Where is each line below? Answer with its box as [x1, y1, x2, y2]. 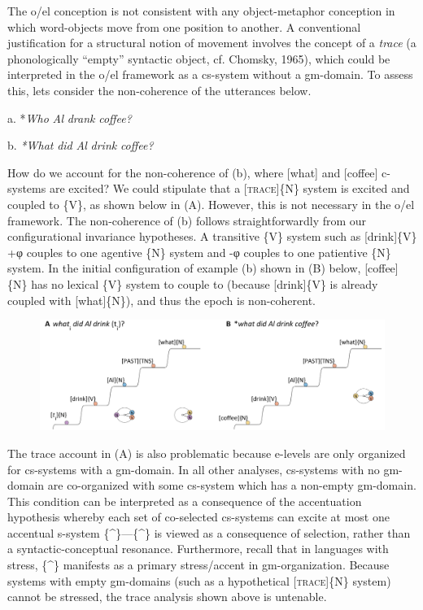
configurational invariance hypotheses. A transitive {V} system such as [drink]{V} [7, 228, 417, 245]
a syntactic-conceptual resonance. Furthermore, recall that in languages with [7, 540, 389, 557]
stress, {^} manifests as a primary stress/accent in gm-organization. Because [7, 556, 390, 573]
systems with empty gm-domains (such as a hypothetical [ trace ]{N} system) [7, 572, 391, 589]
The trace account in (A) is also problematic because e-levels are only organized [7, 444, 406, 461]
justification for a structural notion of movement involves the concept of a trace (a [7, 34, 416, 51]
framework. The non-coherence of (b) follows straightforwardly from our [7, 211, 367, 229]
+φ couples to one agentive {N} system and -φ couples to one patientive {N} [7, 243, 391, 260]
